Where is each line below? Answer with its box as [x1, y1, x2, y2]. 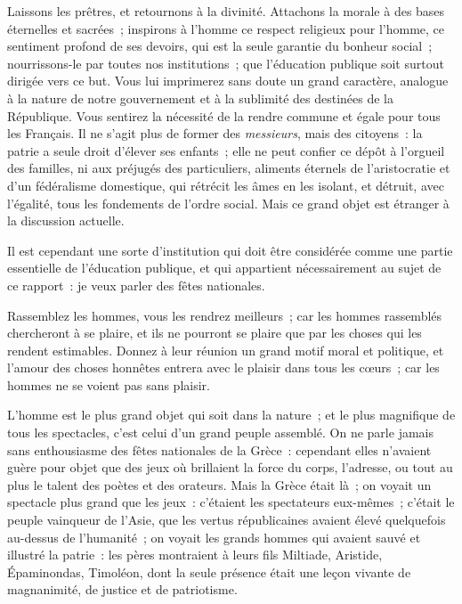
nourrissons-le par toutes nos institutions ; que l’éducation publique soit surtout [7, 53, 444, 72]
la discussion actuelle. [7, 211, 125, 230]
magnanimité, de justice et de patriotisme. [7, 580, 238, 599]
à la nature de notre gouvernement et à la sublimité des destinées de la [7, 88, 393, 107]
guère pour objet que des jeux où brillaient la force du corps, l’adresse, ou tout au [7, 458, 453, 477]
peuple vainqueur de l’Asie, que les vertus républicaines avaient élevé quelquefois [7, 510, 446, 529]
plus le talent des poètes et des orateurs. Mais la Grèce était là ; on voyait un [7, 475, 432, 494]
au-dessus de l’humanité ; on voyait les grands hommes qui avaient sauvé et [7, 527, 421, 546]
